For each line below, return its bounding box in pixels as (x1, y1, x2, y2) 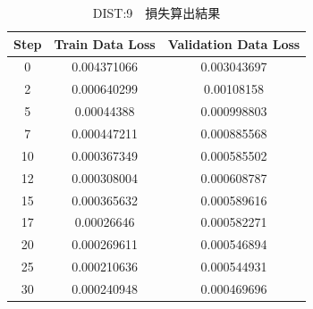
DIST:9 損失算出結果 (92, 4, 221, 21)
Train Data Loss (54, 34, 156, 53)
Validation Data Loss (167, 34, 300, 53)
